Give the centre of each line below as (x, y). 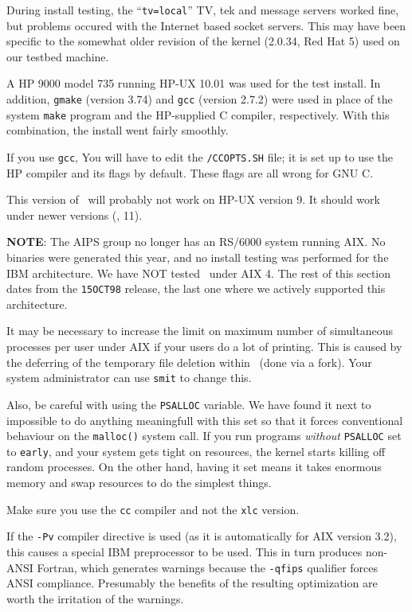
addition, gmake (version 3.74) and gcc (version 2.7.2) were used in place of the (200, 99)
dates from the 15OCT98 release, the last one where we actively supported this (196, 288)
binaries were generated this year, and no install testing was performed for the (198, 257)
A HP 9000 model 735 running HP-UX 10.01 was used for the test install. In (194, 83)
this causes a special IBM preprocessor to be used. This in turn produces (184, 551)
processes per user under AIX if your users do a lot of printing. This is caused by (204, 346)
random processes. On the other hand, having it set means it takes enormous (194, 467)
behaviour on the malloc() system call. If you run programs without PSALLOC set (204, 436)
